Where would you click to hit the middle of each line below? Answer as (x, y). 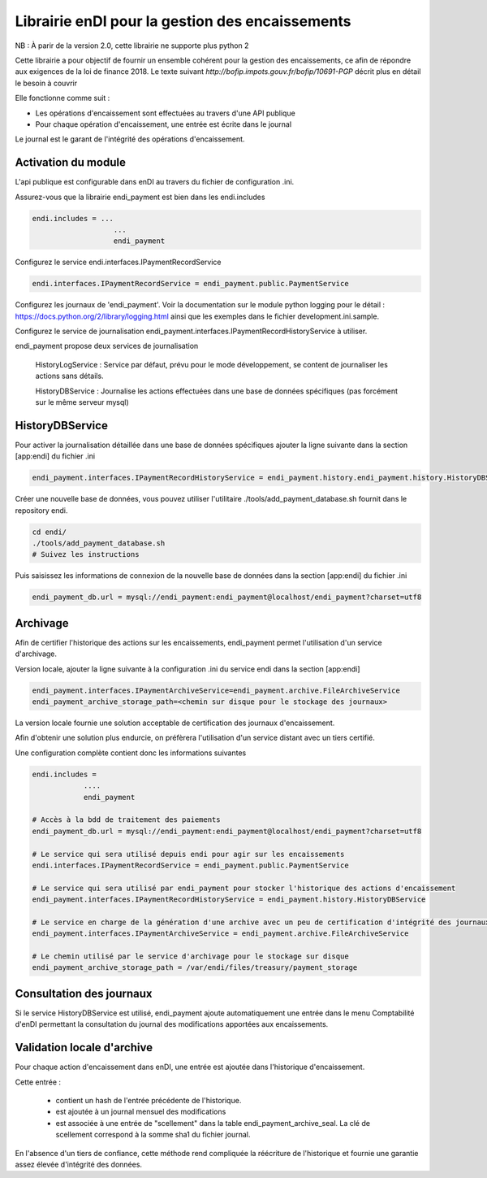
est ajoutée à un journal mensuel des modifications (141, 1112)
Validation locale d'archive (84, 1048)
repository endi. (41, 510)
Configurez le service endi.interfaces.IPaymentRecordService (118, 262)
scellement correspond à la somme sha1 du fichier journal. (153, 1135)
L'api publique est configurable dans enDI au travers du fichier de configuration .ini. (155, 182)
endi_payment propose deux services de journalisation (107, 346)
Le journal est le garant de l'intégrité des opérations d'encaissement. (130, 139)
